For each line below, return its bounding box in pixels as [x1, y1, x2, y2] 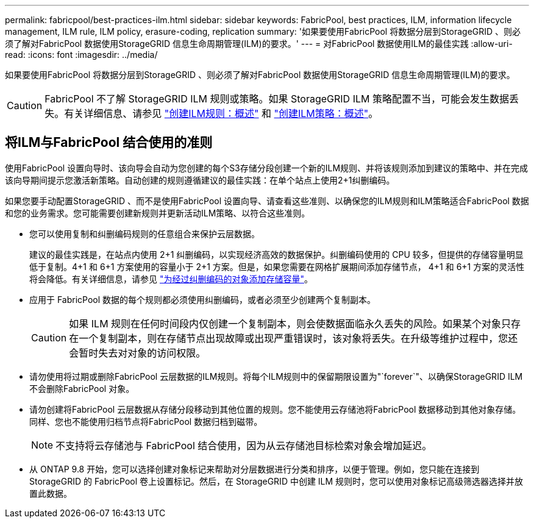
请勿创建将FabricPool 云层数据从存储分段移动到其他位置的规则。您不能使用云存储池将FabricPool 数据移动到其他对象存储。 [29, 404, 521, 414]
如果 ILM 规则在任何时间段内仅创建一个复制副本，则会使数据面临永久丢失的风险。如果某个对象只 [69, 317, 511, 330]
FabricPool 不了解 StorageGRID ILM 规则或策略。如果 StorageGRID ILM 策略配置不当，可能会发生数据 [44, 93, 509, 105]
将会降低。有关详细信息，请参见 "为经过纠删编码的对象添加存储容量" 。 [29, 273, 313, 284]
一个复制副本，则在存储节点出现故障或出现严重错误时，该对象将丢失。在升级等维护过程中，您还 [79, 332, 518, 344]
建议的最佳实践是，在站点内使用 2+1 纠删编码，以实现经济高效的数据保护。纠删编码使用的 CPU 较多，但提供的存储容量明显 [29, 249, 524, 260]
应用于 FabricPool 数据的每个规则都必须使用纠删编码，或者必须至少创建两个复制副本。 [29, 294, 376, 305]
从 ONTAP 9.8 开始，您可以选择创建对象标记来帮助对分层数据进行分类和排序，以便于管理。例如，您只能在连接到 [29, 463, 480, 474]
